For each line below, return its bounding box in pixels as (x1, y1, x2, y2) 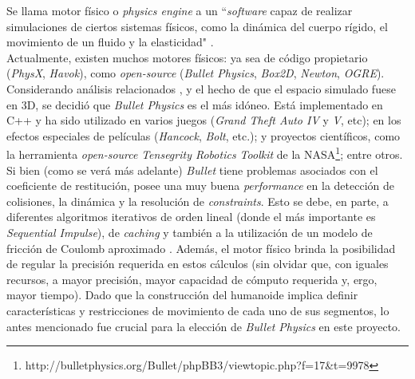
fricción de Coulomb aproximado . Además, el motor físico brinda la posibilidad (6, 239, 396, 256)
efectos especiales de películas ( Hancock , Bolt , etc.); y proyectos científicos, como (6, 127, 401, 144)
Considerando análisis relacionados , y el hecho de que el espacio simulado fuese (6, 80, 396, 97)
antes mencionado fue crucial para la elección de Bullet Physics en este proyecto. (6, 318, 401, 334)
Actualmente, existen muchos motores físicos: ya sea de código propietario (6, 49, 368, 65)
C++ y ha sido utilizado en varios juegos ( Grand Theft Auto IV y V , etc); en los (6, 112, 401, 128)
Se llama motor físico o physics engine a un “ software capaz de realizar (6, 2, 353, 18)
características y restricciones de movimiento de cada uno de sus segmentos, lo (6, 302, 389, 318)
